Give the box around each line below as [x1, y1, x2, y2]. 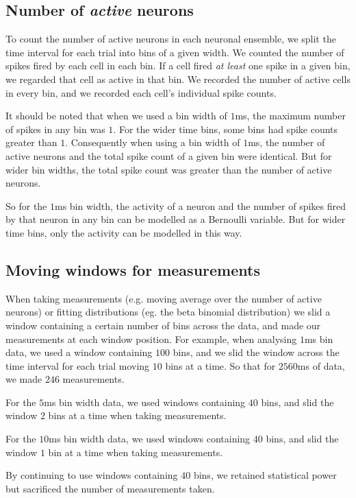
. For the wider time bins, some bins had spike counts [113, 121, 338, 136]
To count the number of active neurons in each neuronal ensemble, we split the [5, 32, 336, 46]
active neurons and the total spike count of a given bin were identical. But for [5, 148, 332, 163]
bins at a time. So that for [165, 358, 276, 372]
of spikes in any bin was [5, 121, 105, 136]
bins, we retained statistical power [193, 468, 337, 482]
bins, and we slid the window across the [173, 345, 340, 359]
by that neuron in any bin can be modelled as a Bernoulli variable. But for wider [5, 212, 346, 226]
